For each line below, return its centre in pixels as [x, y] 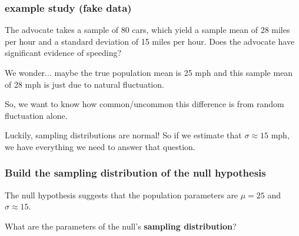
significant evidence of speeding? [63, 53]
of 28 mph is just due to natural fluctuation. [84, 84]
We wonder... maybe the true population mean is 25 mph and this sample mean [149, 72]
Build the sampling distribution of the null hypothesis [135, 173]
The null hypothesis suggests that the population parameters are [122, 195]
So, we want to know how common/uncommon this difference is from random [144, 104]
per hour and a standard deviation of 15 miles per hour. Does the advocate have [150, 41]
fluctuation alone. [36, 115]
